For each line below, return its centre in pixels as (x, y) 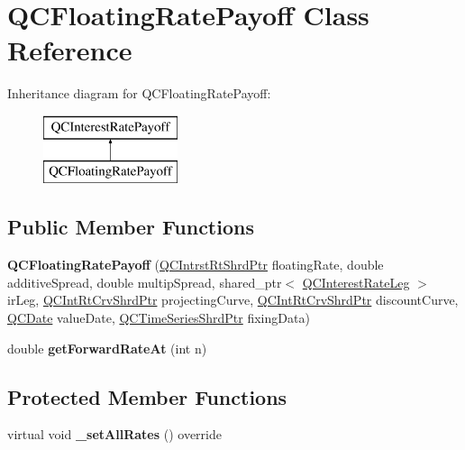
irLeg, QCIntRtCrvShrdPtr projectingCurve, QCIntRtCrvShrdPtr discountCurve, (233, 300)
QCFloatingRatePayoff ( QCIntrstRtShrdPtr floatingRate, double (196, 265)
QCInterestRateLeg (356, 282)
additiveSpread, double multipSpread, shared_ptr (145, 282)
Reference (70, 50)
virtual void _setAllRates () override (114, 434)
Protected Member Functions (147, 396)
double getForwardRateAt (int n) (107, 348)
